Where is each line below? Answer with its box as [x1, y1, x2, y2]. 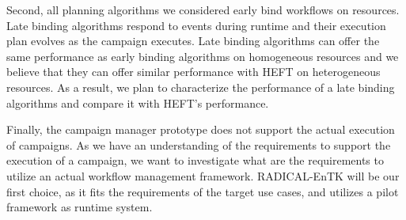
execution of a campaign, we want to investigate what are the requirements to [6, 152, 384, 169]
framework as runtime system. [6, 199, 153, 215]
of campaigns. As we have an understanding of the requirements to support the [6, 136, 391, 153]
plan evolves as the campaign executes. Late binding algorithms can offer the [6, 32, 380, 49]
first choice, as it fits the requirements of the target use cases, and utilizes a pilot [6, 183, 399, 199]
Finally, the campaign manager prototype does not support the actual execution [6, 121, 395, 138]
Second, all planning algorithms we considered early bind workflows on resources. [6, 2, 400, 17]
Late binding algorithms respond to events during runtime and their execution [6, 17, 386, 33]
